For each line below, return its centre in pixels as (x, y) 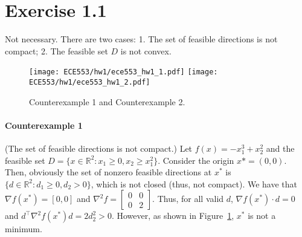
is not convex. (146, 50)
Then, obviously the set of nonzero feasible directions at (108, 172)
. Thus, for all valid (188, 199)
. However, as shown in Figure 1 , (173, 216)
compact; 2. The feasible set (56, 50)
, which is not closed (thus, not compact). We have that (194, 183)
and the (280, 148)
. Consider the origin (196, 160)
